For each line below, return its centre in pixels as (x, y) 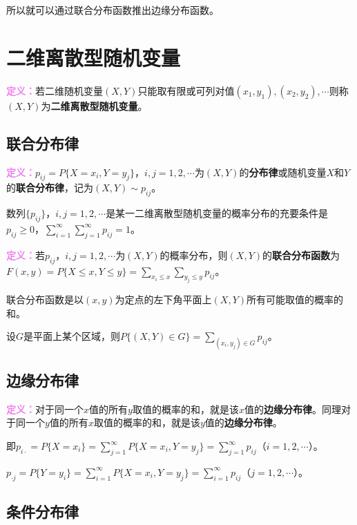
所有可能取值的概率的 (295, 299)
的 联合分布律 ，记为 (50, 188)
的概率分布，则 (194, 255)
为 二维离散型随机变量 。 (94, 105)
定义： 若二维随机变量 (55, 90)
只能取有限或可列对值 (186, 90)
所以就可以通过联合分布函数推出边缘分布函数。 (113, 10)
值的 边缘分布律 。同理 (292, 409)
